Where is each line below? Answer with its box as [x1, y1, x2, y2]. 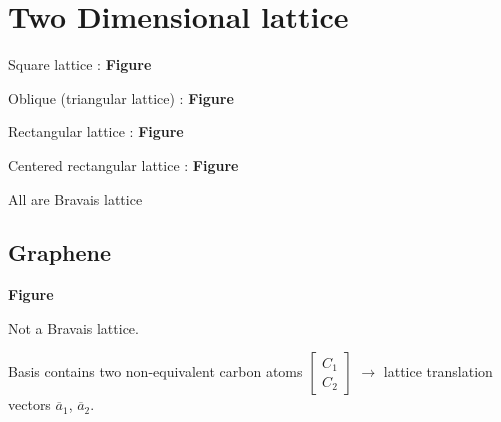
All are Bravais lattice [8, 188, 143, 209]
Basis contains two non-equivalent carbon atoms [8, 361, 303, 382]
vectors [8, 394, 51, 415]
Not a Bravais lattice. [8, 317, 139, 338]
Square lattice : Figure [8, 54, 152, 75]
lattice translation [383, 361, 493, 382]
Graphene [8, 237, 112, 268]
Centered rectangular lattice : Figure [8, 154, 239, 175]
